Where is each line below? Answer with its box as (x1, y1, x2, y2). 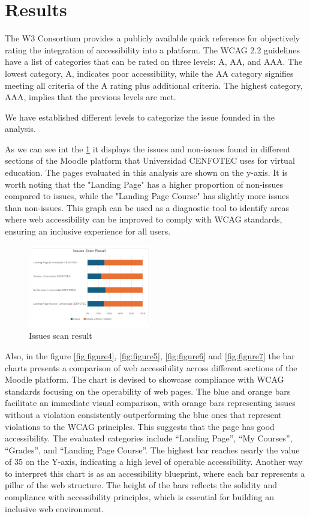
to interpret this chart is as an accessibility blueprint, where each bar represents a (5, 467, 305, 479)
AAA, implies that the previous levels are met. (5, 91, 176, 103)
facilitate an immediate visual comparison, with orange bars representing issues (5, 396, 296, 409)
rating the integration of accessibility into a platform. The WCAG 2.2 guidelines (5, 43, 300, 56)
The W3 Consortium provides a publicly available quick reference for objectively (5, 32, 300, 44)
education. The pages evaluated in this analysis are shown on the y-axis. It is (5, 166, 288, 179)
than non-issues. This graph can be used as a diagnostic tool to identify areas (5, 201, 289, 214)
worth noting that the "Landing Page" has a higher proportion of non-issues (5, 178, 284, 190)
